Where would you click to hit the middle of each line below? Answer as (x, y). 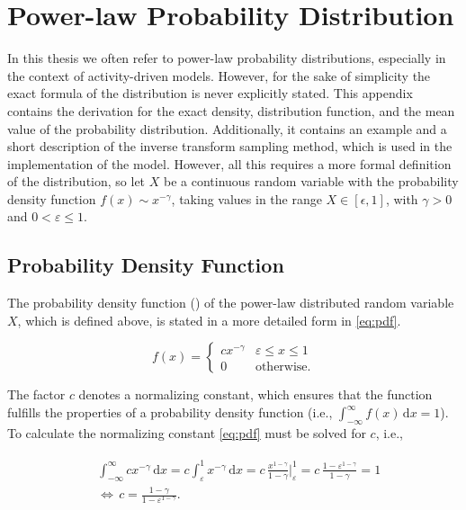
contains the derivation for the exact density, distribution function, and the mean (231, 110)
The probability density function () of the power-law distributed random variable (231, 303)
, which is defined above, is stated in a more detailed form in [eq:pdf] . (209, 320)
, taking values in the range (246, 198)
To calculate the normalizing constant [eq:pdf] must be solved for (187, 432)
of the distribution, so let (76, 181)
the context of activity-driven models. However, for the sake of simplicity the (219, 75)
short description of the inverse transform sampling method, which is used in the (230, 146)
